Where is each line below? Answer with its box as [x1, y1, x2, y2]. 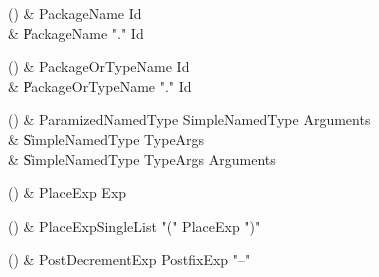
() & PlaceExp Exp [8, 182, 127, 203]
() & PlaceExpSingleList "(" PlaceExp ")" [8, 215, 261, 236]
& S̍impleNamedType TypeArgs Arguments [8, 148, 276, 169]
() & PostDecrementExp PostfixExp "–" [8, 249, 251, 270]
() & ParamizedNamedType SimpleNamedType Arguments [8, 109, 371, 130]
